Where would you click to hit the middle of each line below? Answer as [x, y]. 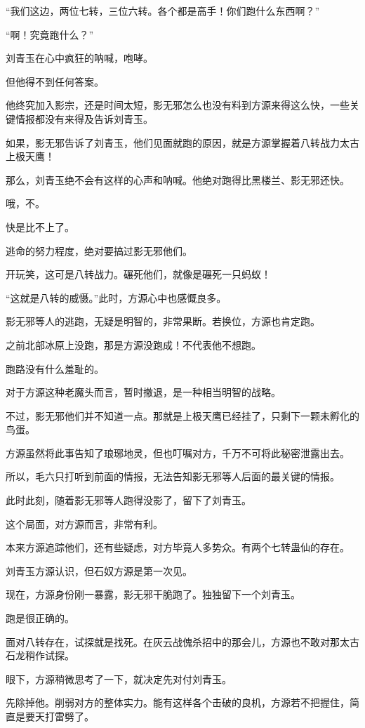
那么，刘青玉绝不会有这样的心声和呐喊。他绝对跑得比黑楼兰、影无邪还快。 [178, 179]
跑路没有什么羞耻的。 [55, 368]
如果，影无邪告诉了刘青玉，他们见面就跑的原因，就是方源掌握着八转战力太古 [182, 142]
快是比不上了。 [40, 226]
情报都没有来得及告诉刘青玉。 [84, 118]
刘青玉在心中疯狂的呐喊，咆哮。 [79, 58]
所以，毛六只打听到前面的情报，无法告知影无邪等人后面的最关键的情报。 [173, 476]
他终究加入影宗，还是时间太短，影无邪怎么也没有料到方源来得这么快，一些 [178, 105]
